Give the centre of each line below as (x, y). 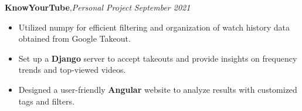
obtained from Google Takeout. (74, 38)
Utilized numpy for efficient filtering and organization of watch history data (154, 27)
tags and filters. (46, 101)
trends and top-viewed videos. (72, 70)
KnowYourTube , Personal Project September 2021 (98, 7)
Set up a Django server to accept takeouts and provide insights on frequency (158, 58)
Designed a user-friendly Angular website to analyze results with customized (158, 89)
